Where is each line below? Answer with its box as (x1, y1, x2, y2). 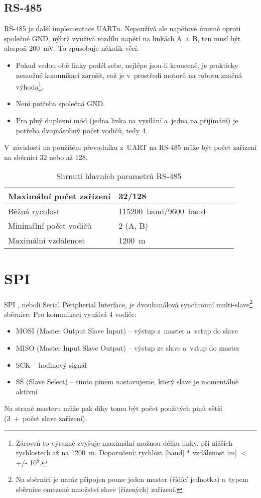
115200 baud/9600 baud (118, 205, 206, 217)
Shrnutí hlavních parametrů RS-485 (56, 170, 182, 182)
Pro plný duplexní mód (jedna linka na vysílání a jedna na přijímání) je (16, 115, 238, 126)
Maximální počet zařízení (8, 190, 111, 202)
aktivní (16, 386, 38, 396)
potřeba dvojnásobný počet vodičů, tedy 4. (16, 125, 148, 135)
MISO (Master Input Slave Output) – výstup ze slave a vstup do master (16, 342, 240, 353)
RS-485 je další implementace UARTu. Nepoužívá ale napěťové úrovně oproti (4, 23, 241, 34)
